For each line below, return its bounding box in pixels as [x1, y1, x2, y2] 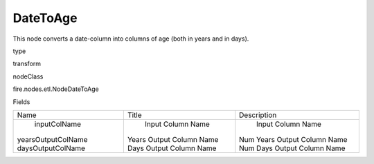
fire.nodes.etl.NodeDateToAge [12, 85, 100, 93]
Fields [12, 97, 30, 106]
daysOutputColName [17, 143, 86, 153]
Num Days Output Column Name [239, 143, 346, 153]
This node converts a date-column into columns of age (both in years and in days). [12, 34, 249, 43]
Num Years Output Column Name [239, 134, 348, 144]
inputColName [34, 119, 82, 129]
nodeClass [12, 72, 44, 81]
